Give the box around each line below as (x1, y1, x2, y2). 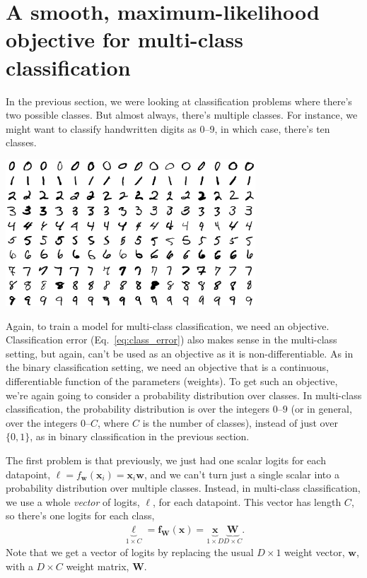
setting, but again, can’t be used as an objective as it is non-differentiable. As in (6, 346, 354, 360)
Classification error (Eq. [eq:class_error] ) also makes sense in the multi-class (6, 332, 337, 347)
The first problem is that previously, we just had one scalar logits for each (6, 452, 326, 467)
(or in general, (291, 401, 352, 416)
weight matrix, (66, 558, 129, 573)
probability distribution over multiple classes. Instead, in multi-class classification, (6, 480, 361, 495)
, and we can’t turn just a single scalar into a (144, 466, 339, 481)
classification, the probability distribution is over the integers (6, 401, 270, 416)
